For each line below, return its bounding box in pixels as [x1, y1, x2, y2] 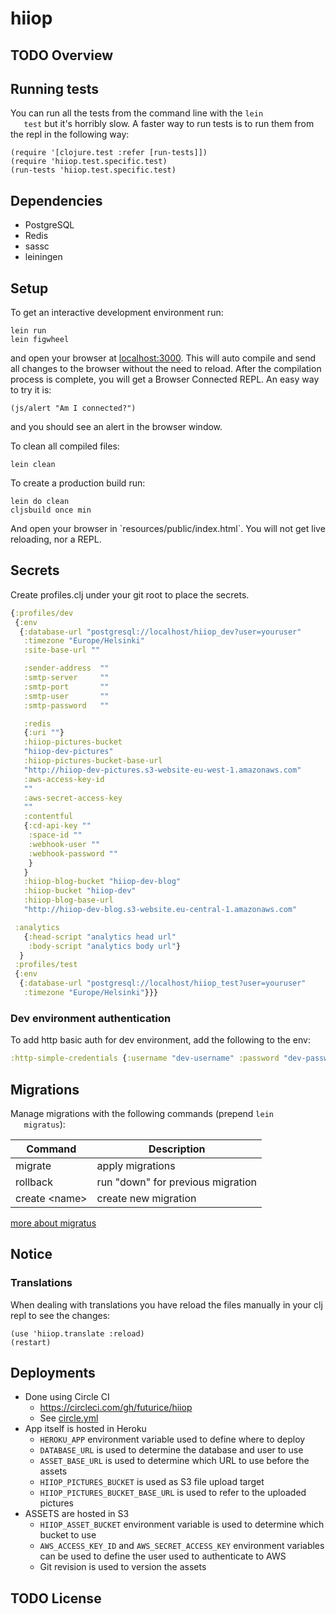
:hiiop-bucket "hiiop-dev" [23, 886, 137, 896]
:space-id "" [28, 830, 83, 841]
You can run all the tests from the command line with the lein [10, 107, 264, 119]
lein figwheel [10, 335, 70, 345]
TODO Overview [10, 47, 114, 64]
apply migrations [96, 1158, 176, 1172]
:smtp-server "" [23, 673, 110, 683]
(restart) [10, 1337, 52, 1347]
